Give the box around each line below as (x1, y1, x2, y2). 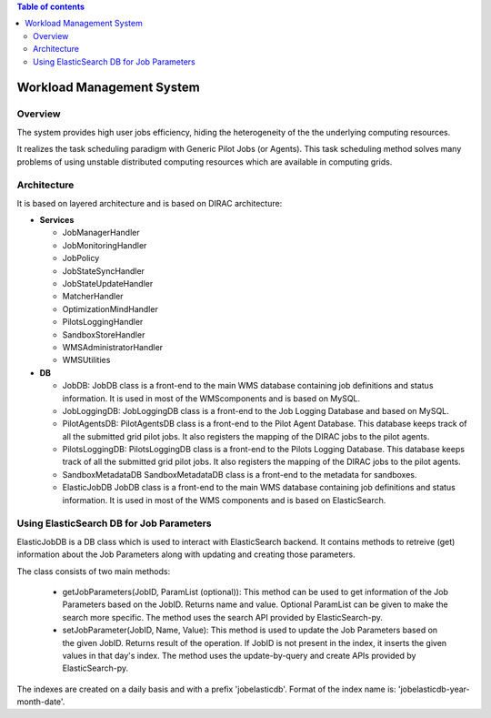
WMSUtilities (62, 355, 111, 366)
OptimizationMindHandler (62, 303, 158, 314)
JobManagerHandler (62, 228, 140, 238)
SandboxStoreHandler (62, 329, 145, 340)
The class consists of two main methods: (16, 565, 171, 577)
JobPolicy (62, 253, 100, 264)
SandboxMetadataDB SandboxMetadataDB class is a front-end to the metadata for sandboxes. (62, 469, 417, 480)
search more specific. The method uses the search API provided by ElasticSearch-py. (62, 612, 384, 622)
